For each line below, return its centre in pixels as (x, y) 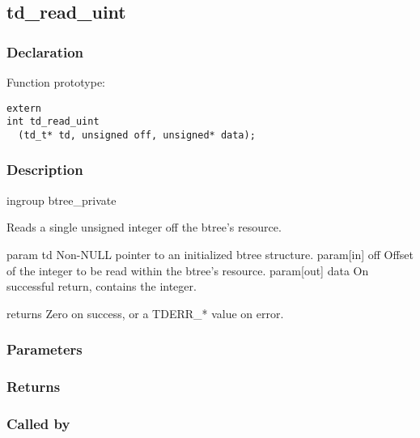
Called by (38, 423)
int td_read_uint (53, 122)
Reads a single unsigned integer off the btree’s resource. (144, 227)
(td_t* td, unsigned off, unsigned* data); (137, 135)
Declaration (45, 51)
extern (24, 108)
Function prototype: (56, 82)
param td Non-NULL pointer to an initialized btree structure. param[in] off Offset (210, 254)
